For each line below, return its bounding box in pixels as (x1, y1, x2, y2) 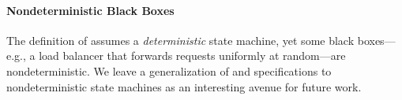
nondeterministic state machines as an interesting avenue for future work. (6, 78, 362, 94)
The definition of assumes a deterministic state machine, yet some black (6, 31, 355, 48)
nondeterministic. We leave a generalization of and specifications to (6, 62, 332, 79)
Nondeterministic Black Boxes (6, 2, 175, 18)
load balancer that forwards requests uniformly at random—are (39, 47, 346, 64)
